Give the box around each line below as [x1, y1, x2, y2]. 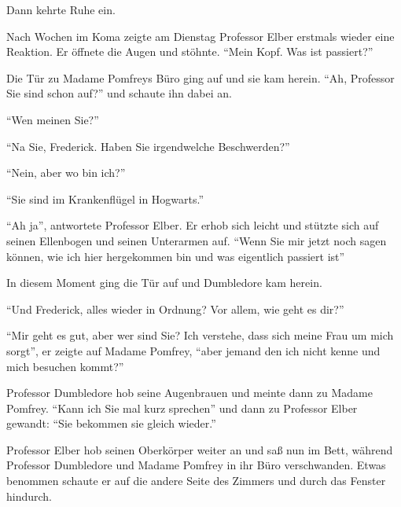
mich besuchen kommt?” [6, 358, 124, 374]
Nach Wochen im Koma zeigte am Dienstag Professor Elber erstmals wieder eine [6, 28, 395, 44]
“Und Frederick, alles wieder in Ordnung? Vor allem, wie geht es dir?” [6, 300, 344, 317]
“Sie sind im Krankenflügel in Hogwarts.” [6, 190, 204, 207]
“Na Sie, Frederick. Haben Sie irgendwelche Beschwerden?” [6, 138, 290, 154]
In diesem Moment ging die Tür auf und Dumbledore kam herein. [6, 274, 322, 291]
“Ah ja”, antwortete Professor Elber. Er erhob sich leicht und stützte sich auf [6, 217, 379, 233]
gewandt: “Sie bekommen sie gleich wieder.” [6, 415, 216, 432]
